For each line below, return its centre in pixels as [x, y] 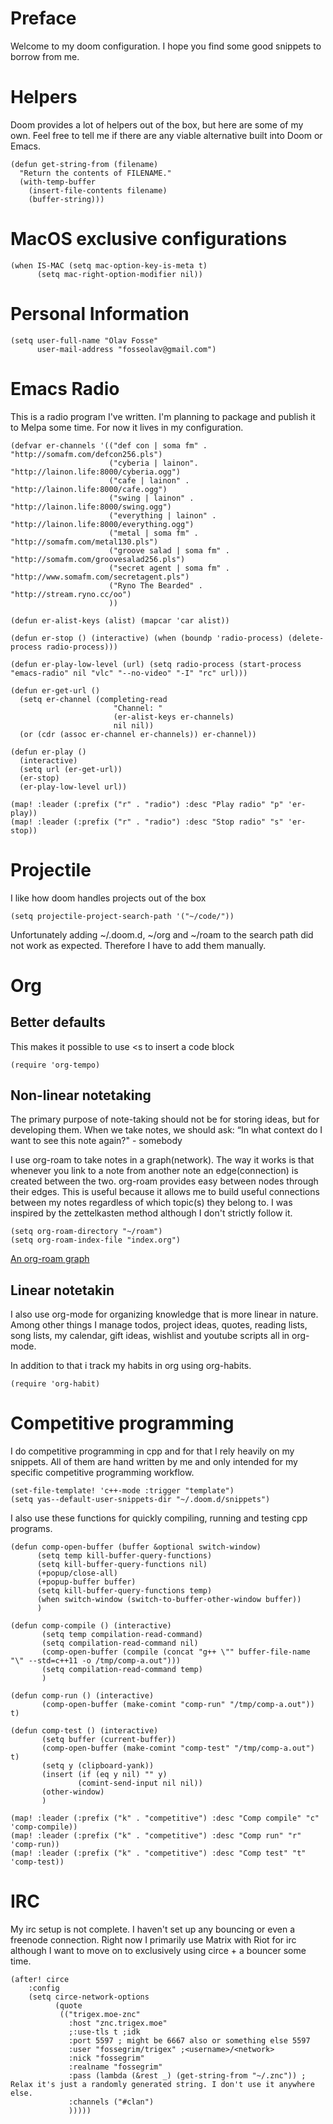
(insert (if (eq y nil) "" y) [104, 1775]
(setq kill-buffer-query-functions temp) [124, 1591]
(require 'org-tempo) [55, 1065]
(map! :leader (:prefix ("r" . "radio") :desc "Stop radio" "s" [147, 822]
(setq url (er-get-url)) [71, 769]
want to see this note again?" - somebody [96, 1141]
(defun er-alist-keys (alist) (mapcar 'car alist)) [120, 620]
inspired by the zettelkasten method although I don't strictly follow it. [151, 1213]
